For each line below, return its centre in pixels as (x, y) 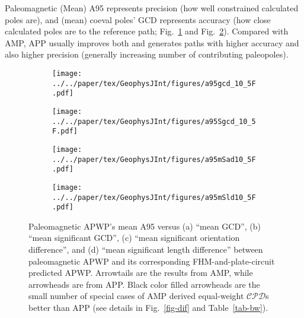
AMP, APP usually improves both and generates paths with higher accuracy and (152, 42)
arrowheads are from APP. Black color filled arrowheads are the (144, 284)
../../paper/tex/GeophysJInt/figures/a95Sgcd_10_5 (154, 121)
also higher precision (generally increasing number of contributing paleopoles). (147, 54)
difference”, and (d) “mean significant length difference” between (146, 249)
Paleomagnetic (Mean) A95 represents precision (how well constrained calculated (152, 8)
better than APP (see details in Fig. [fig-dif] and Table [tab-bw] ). (148, 307)
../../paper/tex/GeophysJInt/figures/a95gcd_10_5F (154, 83)
